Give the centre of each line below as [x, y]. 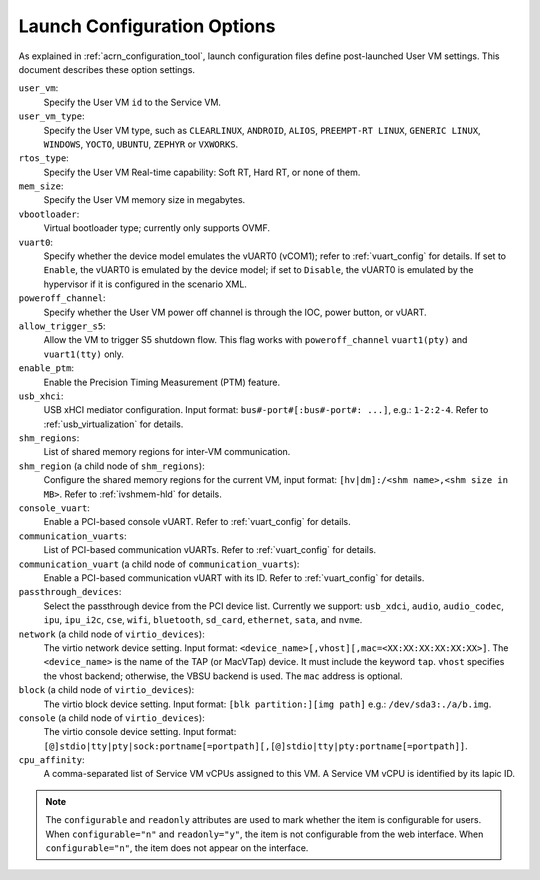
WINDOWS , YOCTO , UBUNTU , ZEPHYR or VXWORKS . [141, 144]
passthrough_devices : [70, 592]
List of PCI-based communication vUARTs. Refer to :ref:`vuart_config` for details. [210, 550]
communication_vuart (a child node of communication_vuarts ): [159, 564]
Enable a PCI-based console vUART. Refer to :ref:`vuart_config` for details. [197, 522]
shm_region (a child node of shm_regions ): [111, 466]
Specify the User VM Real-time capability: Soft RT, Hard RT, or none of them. [202, 172]
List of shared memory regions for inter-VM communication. [167, 452]
